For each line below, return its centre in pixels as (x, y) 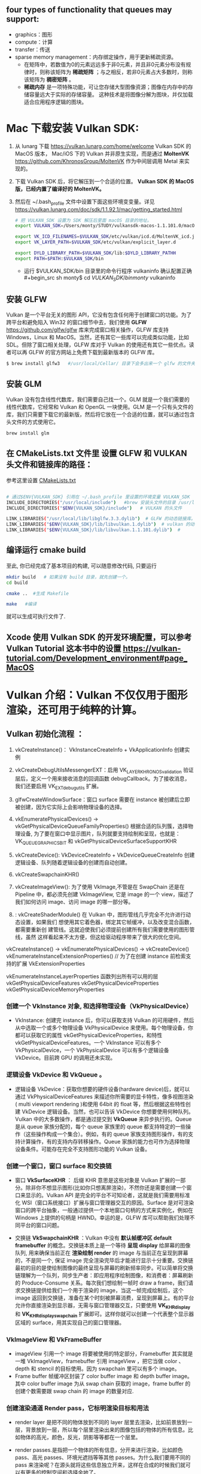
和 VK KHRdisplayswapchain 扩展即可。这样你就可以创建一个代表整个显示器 (104, 1314)
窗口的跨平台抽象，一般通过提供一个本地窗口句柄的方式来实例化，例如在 (104, 1210)
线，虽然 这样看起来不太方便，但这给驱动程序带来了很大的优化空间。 (99, 937)
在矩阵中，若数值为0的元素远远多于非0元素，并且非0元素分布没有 (105, 64)
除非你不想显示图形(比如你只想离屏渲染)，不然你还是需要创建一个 (106, 1188)
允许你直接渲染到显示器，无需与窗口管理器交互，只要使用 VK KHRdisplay (102, 1306)
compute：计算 (33, 42)
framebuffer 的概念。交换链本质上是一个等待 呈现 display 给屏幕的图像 (103, 1246)
